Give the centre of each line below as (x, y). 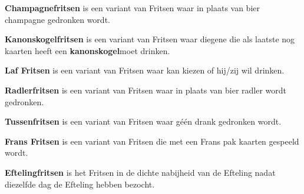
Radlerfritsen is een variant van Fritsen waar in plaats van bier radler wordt (146, 90)
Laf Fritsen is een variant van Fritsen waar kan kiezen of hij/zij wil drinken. (145, 70)
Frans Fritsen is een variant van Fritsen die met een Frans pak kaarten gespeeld (152, 141)
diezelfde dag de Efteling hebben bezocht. (80, 184)
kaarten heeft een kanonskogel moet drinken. (87, 50)
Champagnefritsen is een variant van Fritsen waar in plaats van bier (132, 8)
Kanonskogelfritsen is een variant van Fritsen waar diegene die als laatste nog (150, 39)
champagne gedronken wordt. (57, 19)
